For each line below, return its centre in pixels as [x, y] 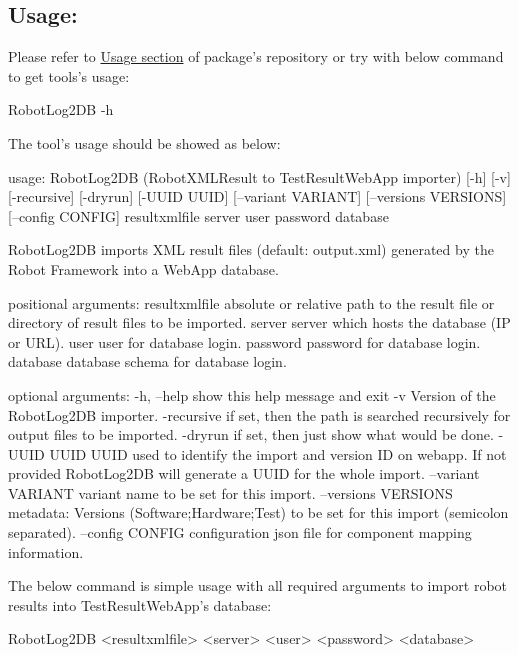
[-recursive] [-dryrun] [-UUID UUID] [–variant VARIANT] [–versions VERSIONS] [257, 196]
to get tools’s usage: [69, 75]
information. [46, 551]
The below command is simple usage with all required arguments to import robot [258, 585]
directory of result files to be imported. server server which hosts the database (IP [259, 322]
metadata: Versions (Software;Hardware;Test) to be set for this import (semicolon [258, 512]
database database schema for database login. [147, 361]
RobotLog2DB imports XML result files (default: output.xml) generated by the [251, 249]
